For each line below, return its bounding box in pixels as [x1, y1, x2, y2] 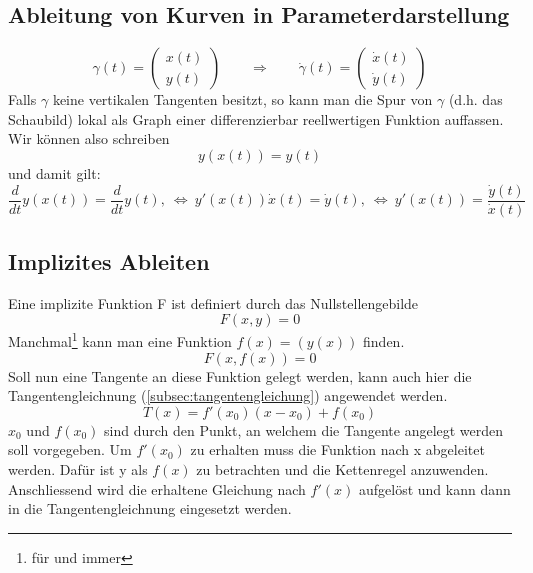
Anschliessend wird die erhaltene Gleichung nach [8, 478, 306, 499]
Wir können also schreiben [8, 128, 170, 149]
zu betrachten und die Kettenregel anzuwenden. [196, 459, 489, 480]
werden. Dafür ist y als [8, 459, 148, 480]
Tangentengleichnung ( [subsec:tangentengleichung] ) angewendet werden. [8, 385, 448, 406]
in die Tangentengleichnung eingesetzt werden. [8, 498, 292, 519]
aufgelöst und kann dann [358, 478, 511, 499]
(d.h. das [448, 89, 503, 110]
